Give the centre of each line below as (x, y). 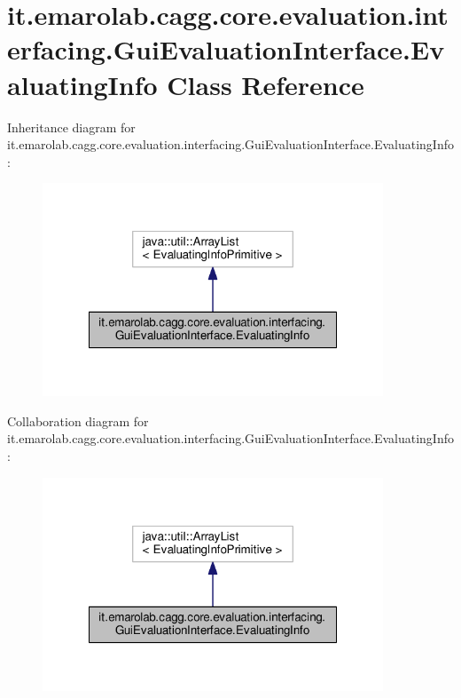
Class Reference (266, 84)
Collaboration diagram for (78, 420)
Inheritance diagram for (71, 127)
